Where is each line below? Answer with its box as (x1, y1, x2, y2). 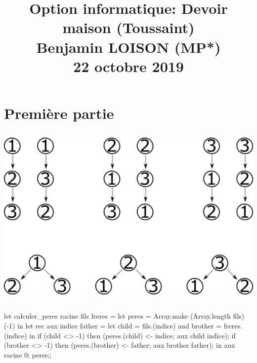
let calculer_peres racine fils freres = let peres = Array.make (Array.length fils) (4, 311, 245, 321)
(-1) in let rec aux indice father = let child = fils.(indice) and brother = (4, 321, 222, 331)
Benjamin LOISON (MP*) (36, 36, 221, 57)
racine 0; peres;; (4, 349, 52, 360)
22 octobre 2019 (73, 56, 184, 76)
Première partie (4, 103, 114, 123)
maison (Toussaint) (62, 17, 195, 37)
